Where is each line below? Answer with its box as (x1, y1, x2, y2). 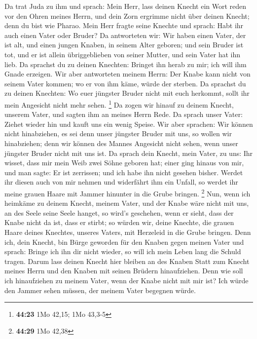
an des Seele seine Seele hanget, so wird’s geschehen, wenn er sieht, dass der (4, 207, 234, 218)
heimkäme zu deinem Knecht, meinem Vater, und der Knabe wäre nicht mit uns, (4, 198, 249, 208)
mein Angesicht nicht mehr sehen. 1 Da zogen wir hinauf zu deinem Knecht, (4, 98, 234, 110)
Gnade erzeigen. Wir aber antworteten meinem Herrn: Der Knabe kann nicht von (4, 69, 251, 79)
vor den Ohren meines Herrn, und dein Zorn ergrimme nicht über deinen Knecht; (4, 10, 250, 21)
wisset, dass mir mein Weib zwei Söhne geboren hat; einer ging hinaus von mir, (4, 157, 244, 168)
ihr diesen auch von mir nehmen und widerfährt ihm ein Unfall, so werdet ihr (4, 177, 238, 187)
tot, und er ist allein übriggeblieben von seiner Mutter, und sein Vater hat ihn (4, 49, 241, 59)
